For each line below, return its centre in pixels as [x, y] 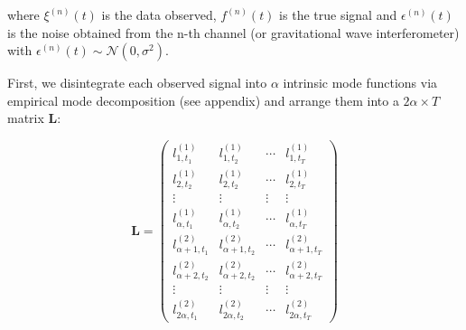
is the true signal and [338, 14]
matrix [26, 118]
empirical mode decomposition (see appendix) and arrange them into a [203, 100]
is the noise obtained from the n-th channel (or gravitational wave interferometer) [233, 32]
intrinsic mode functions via [360, 83]
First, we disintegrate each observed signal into [137, 83]
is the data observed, [159, 14]
